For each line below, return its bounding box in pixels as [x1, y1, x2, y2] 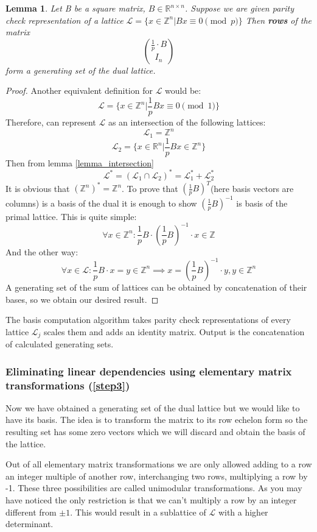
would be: [165, 84, 201, 97]
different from [5, 505, 57, 518]
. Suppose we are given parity [185, 2, 294, 14]
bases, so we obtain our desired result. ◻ [5, 293, 159, 305]
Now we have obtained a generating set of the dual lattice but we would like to [5, 401, 300, 414]
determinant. [5, 517, 54, 530]
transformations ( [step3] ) [5, 377, 130, 392]
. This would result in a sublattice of [70, 505, 206, 518]
